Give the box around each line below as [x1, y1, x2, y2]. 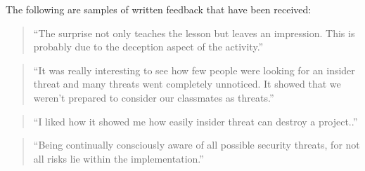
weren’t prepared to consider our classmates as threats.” [33, 90, 274, 104]
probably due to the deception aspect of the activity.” [33, 39, 264, 54]
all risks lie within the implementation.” [33, 151, 204, 165]
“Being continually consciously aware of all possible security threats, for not [33, 137, 360, 152]
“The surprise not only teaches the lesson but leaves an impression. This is [33, 25, 355, 40]
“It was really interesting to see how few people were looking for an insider [33, 62, 355, 77]
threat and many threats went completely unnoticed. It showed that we [33, 76, 341, 91]
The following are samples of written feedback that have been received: [6, 2, 312, 16]
